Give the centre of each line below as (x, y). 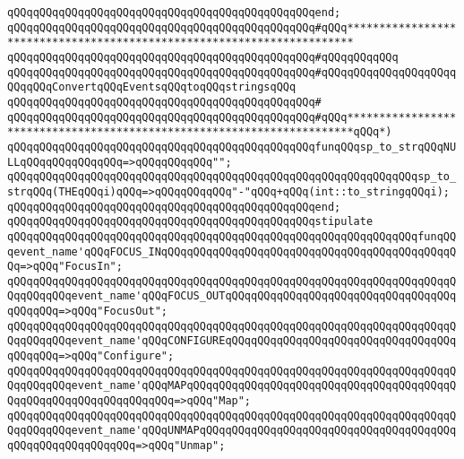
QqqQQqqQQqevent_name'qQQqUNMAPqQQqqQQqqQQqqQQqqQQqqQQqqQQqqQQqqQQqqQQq (232, 431)
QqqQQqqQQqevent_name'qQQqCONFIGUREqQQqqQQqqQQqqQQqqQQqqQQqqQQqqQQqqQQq (232, 341)
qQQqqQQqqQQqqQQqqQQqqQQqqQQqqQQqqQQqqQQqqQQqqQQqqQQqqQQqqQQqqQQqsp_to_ (232, 177)
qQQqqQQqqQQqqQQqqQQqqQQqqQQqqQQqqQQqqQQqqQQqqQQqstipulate (190, 222)
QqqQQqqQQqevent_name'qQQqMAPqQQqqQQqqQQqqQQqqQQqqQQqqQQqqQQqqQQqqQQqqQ (232, 386)
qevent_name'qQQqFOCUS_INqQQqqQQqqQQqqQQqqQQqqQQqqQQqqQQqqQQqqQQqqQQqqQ (232, 251)
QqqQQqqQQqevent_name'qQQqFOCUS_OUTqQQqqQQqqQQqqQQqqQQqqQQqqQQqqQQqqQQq (232, 296)
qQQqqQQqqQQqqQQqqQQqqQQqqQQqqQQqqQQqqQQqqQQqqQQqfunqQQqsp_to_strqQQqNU (232, 147)
